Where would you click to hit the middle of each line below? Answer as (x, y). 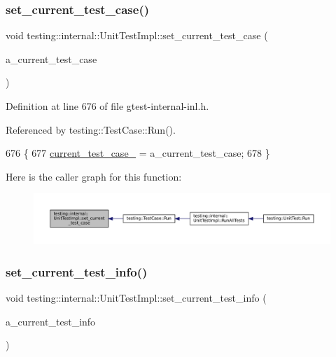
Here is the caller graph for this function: (94, 176)
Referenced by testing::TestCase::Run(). (91, 129)
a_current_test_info (51, 321)
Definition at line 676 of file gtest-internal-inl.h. (107, 106)
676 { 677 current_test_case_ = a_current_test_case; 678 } (138, 153)
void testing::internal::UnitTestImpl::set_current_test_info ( (136, 298)
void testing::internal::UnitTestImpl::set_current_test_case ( (137, 35)
